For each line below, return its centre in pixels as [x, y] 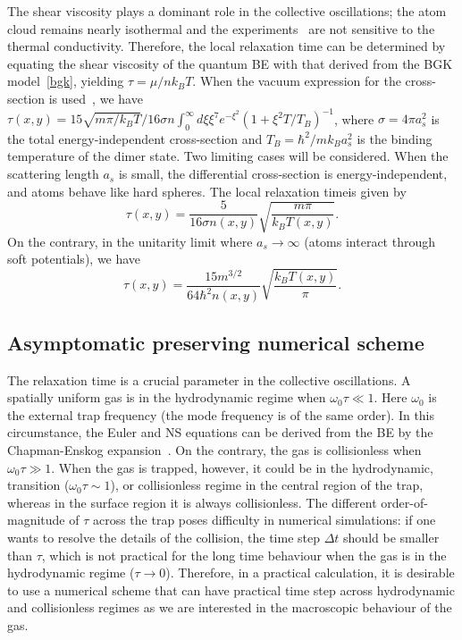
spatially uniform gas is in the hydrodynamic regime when [167, 397]
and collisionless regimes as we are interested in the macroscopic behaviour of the [230, 607]
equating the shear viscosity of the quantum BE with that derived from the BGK [230, 63]
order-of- [404, 502]
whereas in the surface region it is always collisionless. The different [192, 502]
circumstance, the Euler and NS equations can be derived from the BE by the [220, 432]
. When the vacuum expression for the [297, 81]
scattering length [53, 174]
